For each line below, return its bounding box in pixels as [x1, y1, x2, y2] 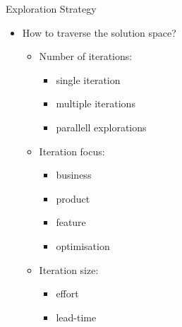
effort [56, 286, 79, 301]
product [56, 191, 90, 206]
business [56, 167, 92, 182]
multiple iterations [56, 96, 135, 111]
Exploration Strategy [6, 1, 97, 16]
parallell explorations [56, 119, 147, 134]
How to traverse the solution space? [22, 25, 176, 40]
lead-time [56, 309, 97, 324]
